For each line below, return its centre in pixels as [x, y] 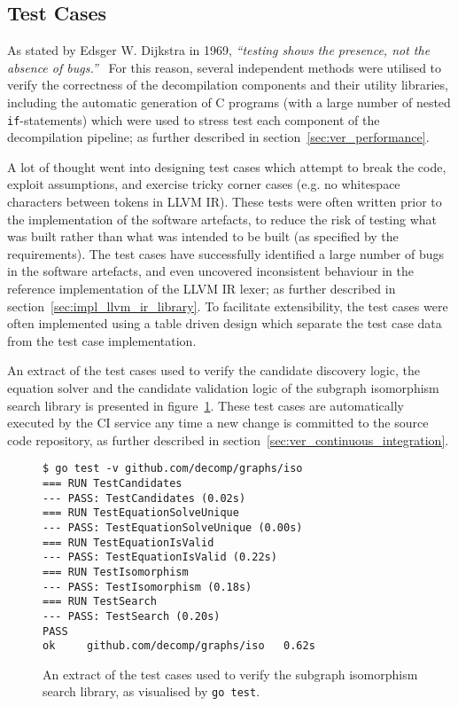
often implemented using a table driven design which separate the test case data [225, 323]
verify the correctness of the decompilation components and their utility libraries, [228, 85]
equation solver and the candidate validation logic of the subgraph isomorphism [223, 387]
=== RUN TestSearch [100, 602]
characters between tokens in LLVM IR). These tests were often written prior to [225, 202]
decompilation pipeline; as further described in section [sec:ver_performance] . [218, 137]
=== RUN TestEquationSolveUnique [141, 513]
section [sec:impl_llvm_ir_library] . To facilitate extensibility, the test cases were [228, 306]
